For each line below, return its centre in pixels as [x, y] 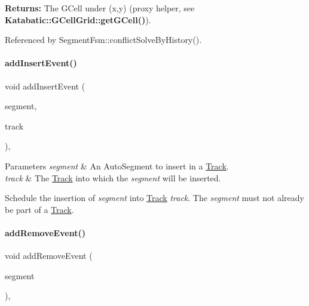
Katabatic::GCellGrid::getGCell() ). [78, 19]
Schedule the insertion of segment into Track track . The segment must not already [154, 198]
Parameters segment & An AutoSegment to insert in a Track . [117, 166]
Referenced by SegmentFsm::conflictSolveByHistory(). [103, 40]
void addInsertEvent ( [45, 86]
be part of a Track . [39, 209]
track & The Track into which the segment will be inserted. [113, 177]
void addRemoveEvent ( [49, 256]
